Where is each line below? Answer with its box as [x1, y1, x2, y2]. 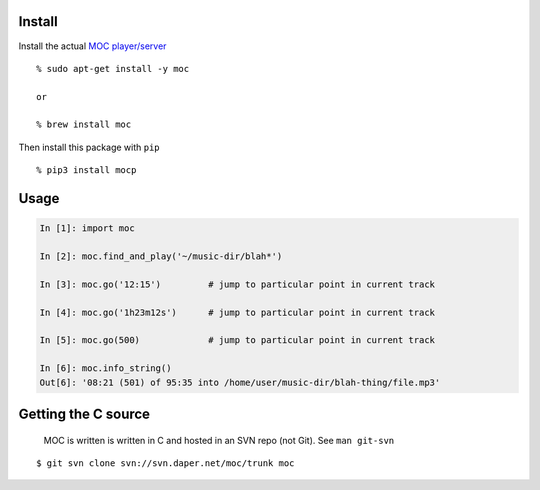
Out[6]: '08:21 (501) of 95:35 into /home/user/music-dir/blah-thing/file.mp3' [39, 376, 441, 388]
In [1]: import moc [39, 223, 135, 234]
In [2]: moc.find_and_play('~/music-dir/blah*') [39, 251, 283, 262]
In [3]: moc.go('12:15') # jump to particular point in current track [39, 278, 435, 290]
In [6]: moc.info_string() [39, 363, 172, 374]
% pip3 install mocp [36, 165, 137, 176]
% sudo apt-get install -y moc [36, 63, 190, 74]
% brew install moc [36, 119, 132, 130]
